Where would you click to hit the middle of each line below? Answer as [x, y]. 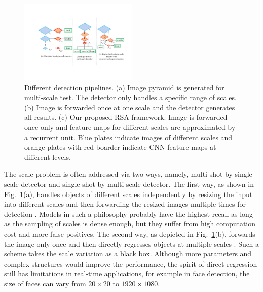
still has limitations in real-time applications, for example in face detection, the [127, 273]
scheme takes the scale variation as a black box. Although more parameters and [128, 254]
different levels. [48, 157]
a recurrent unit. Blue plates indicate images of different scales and [128, 137]
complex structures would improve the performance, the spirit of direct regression [131, 263]
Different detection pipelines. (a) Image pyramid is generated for [124, 87]
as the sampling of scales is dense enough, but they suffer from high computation [130, 224]
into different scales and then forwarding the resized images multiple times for [125, 204]
